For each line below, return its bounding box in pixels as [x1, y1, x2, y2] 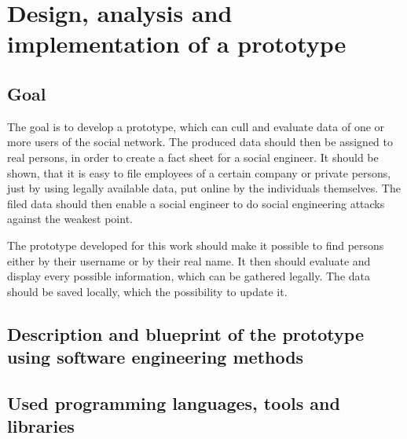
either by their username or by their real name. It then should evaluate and [7, 252, 371, 269]
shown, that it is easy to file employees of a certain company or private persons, [7, 164, 391, 181]
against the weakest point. [7, 210, 133, 227]
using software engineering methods [7, 345, 304, 369]
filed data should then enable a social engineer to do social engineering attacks [7, 195, 385, 211]
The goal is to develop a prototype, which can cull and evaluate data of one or [7, 118, 385, 134]
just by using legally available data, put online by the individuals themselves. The [7, 180, 401, 196]
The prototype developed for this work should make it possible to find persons [7, 236, 384, 253]
